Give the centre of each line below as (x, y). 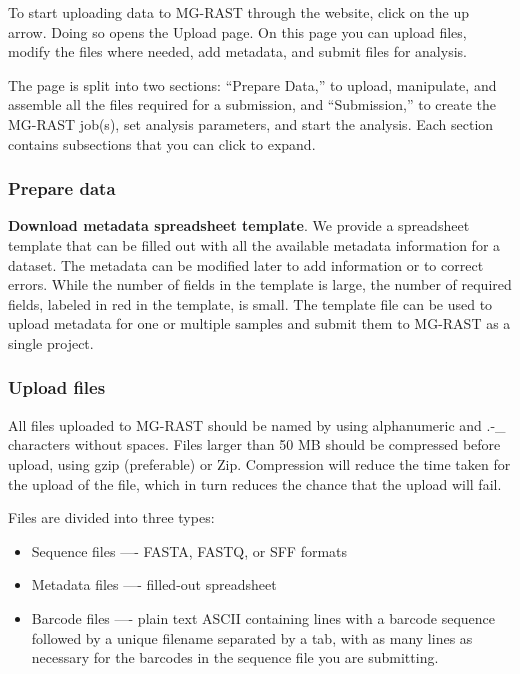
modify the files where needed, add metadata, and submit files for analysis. (237, 51)
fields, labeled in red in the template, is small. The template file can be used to (250, 303)
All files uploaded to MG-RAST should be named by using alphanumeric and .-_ (257, 424)
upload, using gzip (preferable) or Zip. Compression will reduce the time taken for (259, 463)
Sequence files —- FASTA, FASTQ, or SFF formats (189, 550)
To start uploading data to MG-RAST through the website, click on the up (238, 12)
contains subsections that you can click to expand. (162, 143)
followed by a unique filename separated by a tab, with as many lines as (252, 637)
